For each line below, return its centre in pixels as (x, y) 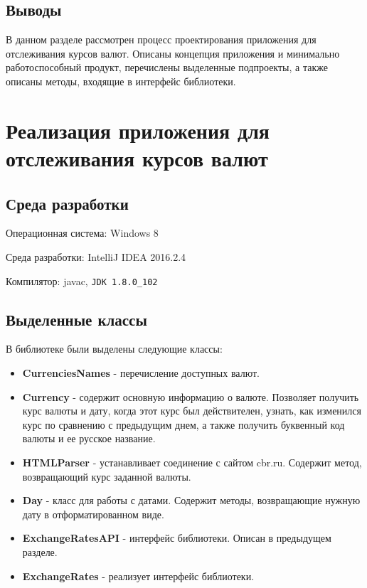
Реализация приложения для (138, 130)
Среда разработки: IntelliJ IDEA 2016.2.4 (96, 256)
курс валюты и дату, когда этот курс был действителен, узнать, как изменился (192, 411)
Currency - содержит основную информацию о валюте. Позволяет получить (191, 396)
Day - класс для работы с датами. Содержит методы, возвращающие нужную (191, 500)
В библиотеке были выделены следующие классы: (114, 349)
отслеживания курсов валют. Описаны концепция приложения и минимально (173, 53)
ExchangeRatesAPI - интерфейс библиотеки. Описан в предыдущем (177, 538)
